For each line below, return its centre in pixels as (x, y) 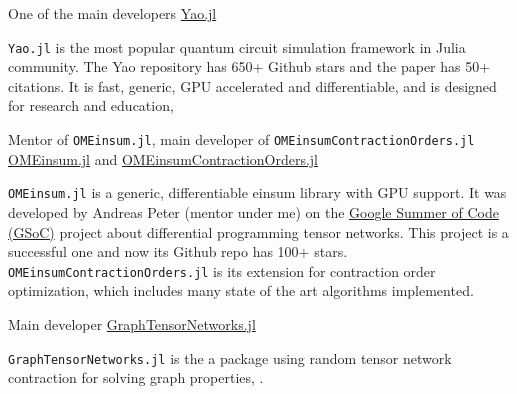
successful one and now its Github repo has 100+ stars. (178, 251)
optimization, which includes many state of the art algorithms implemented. (241, 290)
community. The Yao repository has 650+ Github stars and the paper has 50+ (249, 66)
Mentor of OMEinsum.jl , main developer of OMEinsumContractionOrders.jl (241, 139)
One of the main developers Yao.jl (112, 13)
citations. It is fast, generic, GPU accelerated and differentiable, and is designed (252, 85)
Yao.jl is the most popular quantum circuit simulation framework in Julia (237, 46)
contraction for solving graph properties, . (136, 377)
